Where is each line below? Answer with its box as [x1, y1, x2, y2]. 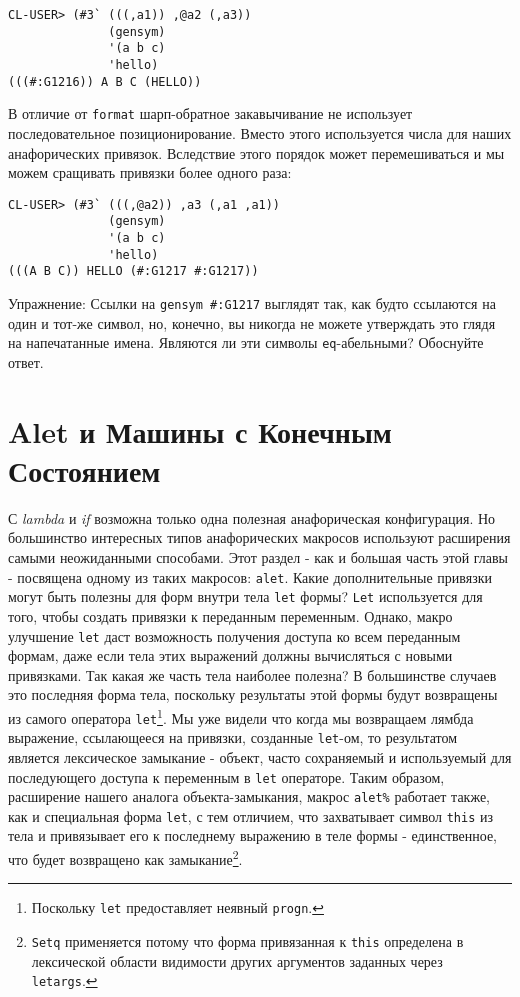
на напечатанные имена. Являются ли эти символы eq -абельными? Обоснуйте [8, 332, 484, 353]
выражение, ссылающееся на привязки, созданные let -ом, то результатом [8, 727, 458, 748]
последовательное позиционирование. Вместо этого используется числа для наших [8, 122, 512, 143]
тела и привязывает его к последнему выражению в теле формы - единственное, [8, 825, 498, 846]
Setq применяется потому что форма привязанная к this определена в [31, 930, 464, 951]
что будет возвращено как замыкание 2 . [8, 846, 243, 869]
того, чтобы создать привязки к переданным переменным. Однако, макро [8, 605, 453, 626]
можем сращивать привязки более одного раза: [8, 162, 292, 183]
